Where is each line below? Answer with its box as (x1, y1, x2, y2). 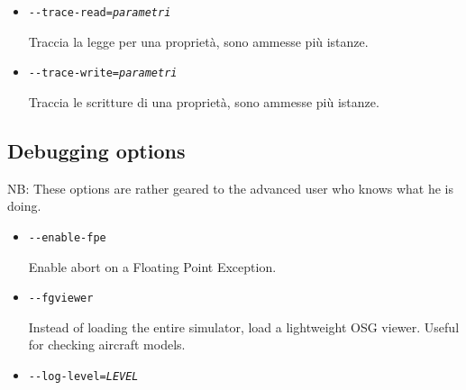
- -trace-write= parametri (28, 67, 178, 80)
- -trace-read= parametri (28, 6, 171, 19)
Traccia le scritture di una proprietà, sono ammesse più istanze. (28, 92, 379, 111)
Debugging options (7, 136, 186, 164)
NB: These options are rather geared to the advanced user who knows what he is (7, 178, 453, 197)
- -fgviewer (28, 292, 94, 305)
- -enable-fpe (28, 231, 106, 244)
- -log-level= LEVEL (28, 369, 139, 383)
